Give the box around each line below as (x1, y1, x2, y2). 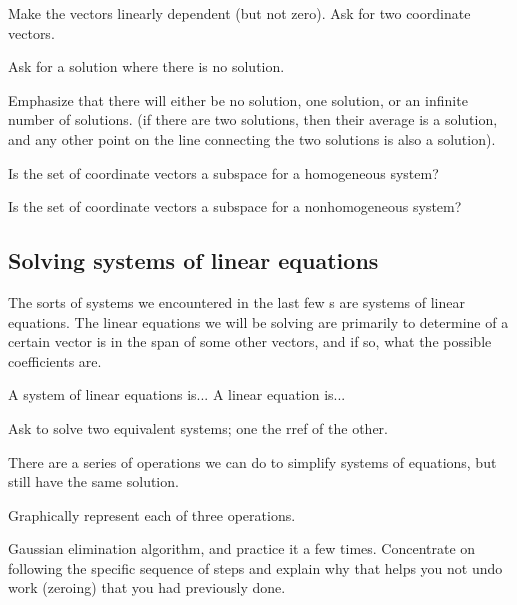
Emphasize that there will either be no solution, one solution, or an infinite (8, 89, 468, 110)
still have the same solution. (8, 471, 179, 492)
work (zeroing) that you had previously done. (8, 577, 286, 598)
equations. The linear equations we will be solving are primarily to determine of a (8, 311, 509, 332)
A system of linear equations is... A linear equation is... (8, 384, 346, 405)
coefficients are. (8, 350, 102, 371)
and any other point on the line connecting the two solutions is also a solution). (8, 128, 496, 149)
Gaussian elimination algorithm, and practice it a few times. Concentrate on (8, 538, 476, 559)
